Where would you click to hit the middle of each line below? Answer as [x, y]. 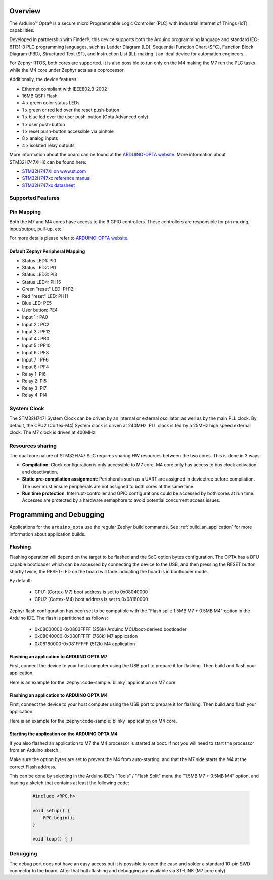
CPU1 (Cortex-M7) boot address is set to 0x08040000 [91, 592]
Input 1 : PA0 [35, 317]
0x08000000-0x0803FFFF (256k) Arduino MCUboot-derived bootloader [110, 629]
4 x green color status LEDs [51, 103]
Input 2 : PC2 [36, 325]
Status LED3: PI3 [40, 275]
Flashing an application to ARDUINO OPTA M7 [58, 656]
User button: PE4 [40, 310]
